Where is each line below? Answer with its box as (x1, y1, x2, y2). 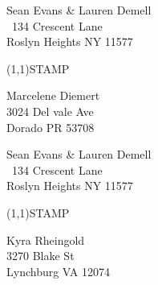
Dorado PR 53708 (6, 118, 95, 135)
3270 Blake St (6, 247, 75, 264)
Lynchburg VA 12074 (6, 262, 110, 279)
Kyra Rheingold (6, 231, 85, 248)
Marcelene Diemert (6, 87, 100, 104)
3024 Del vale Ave (6, 102, 94, 119)
